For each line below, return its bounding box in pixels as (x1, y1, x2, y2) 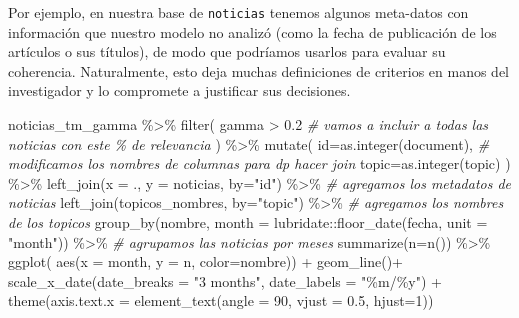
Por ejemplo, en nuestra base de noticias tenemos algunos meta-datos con (8, 2, 469, 22)
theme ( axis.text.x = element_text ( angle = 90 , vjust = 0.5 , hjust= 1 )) (8, 290, 434, 311)
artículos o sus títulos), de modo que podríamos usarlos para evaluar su (8, 41, 446, 62)
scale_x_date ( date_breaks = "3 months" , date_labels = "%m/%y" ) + (8, 270, 442, 291)
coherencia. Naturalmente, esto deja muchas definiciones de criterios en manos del (8, 60, 509, 81)
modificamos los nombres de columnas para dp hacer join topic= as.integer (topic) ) (8, 153, 511, 174)
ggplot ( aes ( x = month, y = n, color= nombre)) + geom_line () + (8, 251, 403, 272)
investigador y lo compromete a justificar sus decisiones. (8, 80, 351, 101)
